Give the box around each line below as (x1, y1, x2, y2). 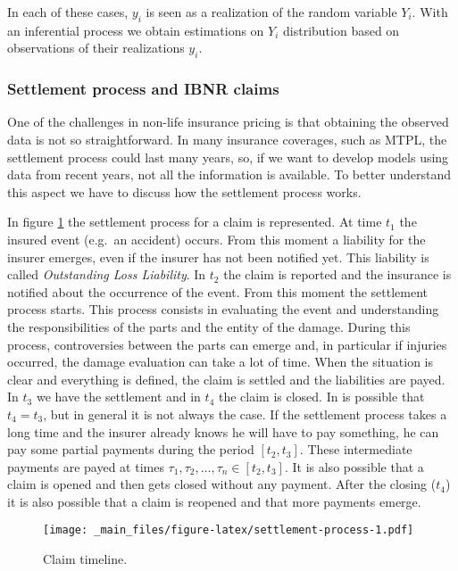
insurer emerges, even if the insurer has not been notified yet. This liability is (7, 247, 429, 266)
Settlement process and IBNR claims (7, 78, 279, 100)
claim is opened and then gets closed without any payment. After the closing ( (7, 475, 437, 493)
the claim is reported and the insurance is (223, 265, 452, 284)
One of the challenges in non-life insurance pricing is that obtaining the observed (7, 112, 449, 131)
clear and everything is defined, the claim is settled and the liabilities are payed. (7, 369, 446, 388)
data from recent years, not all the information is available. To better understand (7, 165, 452, 184)
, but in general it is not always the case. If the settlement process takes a (43, 404, 447, 423)
